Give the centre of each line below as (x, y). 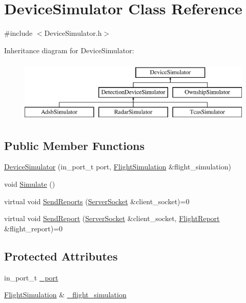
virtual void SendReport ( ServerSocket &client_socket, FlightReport (112, 218)
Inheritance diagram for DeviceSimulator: (69, 50)
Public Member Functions (74, 145)
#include (18, 33)
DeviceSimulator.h (73, 33)
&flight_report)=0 (34, 228)
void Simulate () (30, 184)
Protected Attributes (61, 256)
